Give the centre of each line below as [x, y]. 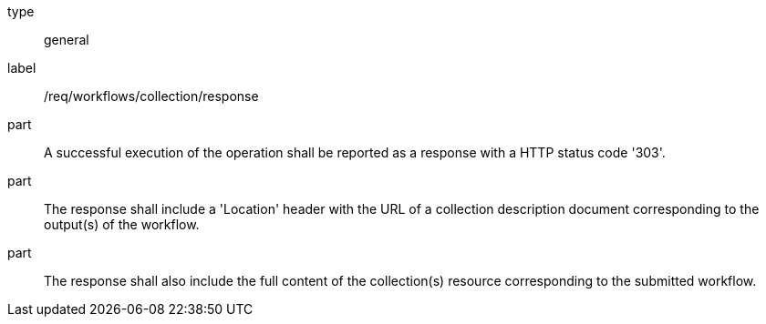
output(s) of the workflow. [122, 224]
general [67, 40]
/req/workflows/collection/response [151, 96]
